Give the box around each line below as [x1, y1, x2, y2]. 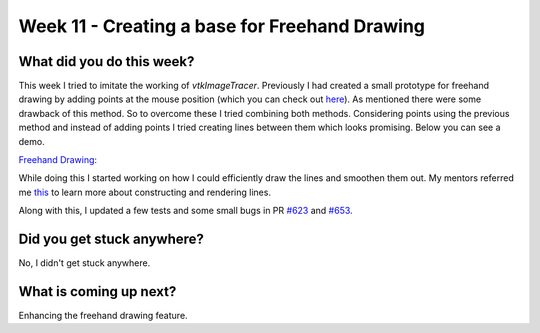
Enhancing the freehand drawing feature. [18, 310, 189, 321]
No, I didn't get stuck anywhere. [18, 257, 151, 269]
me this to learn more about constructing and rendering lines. [18, 186, 272, 198]
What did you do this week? [18, 53, 195, 70]
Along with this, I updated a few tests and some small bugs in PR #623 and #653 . [18, 205, 354, 217]
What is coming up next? [18, 283, 177, 300]
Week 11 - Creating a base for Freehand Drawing [18, 15, 425, 37]
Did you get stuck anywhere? [18, 231, 205, 247]
